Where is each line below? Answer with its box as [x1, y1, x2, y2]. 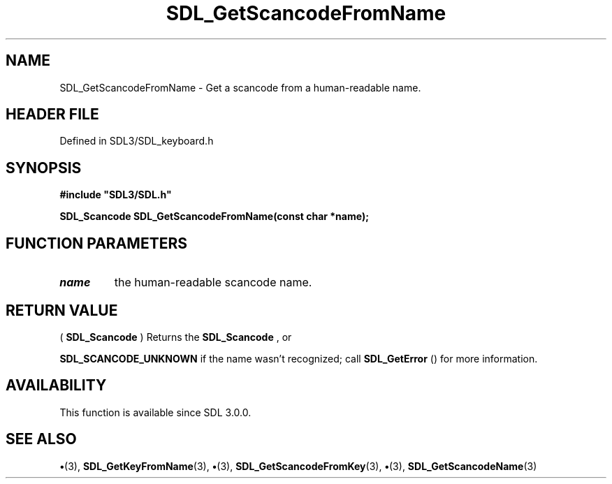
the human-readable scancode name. [114, 275, 312, 290]
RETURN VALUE [6, 301, 118, 319]
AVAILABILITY [6, 376, 107, 395]
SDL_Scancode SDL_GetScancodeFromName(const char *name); [59, 210, 369, 223]
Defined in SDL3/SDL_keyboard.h [59, 135, 214, 147]
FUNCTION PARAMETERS [6, 234, 187, 252]
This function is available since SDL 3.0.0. [59, 406, 252, 418]
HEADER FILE [6, 105, 99, 124]
